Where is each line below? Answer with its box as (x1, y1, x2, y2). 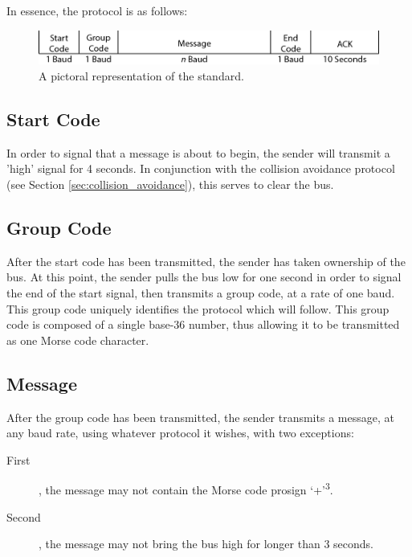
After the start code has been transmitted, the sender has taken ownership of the (6, 252, 406, 269)
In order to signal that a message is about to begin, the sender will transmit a (6, 144, 390, 161)
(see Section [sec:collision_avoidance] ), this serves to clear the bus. (6, 176, 334, 193)
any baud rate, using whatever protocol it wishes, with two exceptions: (6, 424, 354, 441)
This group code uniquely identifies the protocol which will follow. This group (6, 300, 390, 317)
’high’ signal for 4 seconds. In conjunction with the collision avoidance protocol (6, 160, 395, 177)
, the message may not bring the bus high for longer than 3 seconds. (39, 535, 373, 552)
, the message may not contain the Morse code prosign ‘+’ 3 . (39, 479, 333, 498)
